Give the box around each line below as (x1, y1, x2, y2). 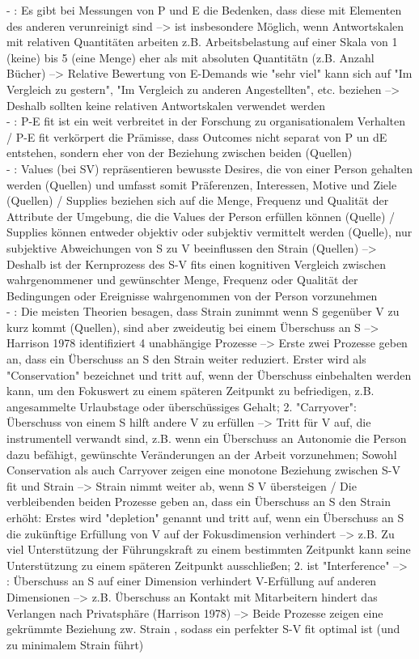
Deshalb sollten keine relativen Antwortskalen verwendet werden (6, 96, 326, 113)
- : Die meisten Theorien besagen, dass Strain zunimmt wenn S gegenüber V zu (6, 303, 400, 320)
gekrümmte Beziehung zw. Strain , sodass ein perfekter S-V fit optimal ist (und (6, 620, 400, 637)
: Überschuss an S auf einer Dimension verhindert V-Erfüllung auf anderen (6, 572, 377, 589)
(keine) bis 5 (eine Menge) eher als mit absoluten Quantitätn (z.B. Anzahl (6, 49, 375, 66)
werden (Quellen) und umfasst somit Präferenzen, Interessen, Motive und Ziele (6, 176, 397, 193)
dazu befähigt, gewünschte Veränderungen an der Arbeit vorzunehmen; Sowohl (6, 445, 397, 462)
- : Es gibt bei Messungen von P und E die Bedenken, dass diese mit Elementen (6, 2, 402, 18)
